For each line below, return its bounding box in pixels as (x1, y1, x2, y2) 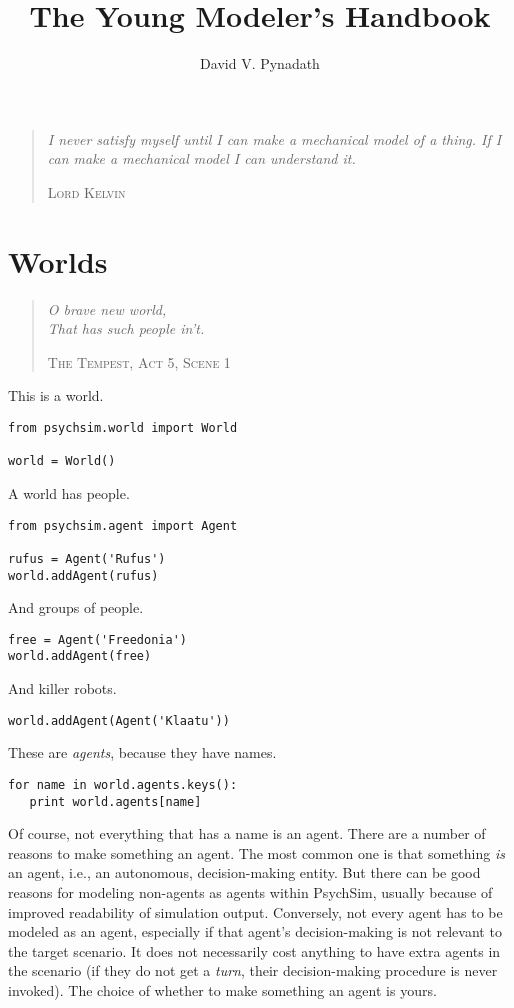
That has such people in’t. (47, 318, 205, 339)
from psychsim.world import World (8, 421, 238, 435)
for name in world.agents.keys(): (8, 777, 238, 792)
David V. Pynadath (200, 53, 320, 74)
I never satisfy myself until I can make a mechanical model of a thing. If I (47, 128, 502, 149)
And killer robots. (8, 678, 117, 699)
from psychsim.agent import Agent (8, 518, 238, 533)
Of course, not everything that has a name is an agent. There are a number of (8, 823, 486, 844)
